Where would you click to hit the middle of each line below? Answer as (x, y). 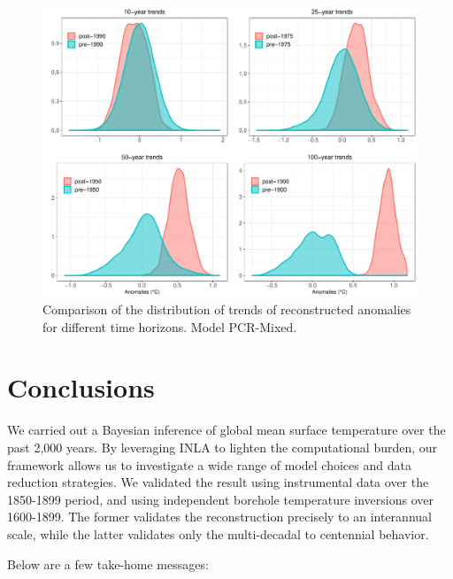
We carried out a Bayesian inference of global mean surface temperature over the (226, 430)
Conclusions (81, 387)
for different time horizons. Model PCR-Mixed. (170, 326)
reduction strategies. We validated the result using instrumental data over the (218, 482)
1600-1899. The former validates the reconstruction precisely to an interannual (219, 517)
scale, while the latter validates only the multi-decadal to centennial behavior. (218, 533)
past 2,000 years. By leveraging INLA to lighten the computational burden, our (223, 448)
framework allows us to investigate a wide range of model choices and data (209, 464)
